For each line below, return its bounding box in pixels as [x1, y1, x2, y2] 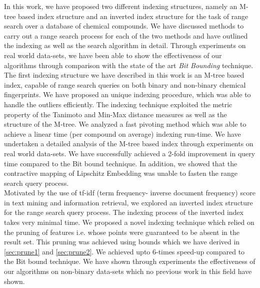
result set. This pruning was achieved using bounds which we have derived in [4, 236, 240, 247]
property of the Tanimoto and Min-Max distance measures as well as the [4, 109, 227, 119]
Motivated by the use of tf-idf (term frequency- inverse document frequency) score [4, 187, 255, 198]
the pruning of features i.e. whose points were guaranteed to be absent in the [4, 226, 240, 237]
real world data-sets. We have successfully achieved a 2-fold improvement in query [4, 148, 255, 158]
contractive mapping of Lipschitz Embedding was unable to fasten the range [4, 168, 237, 178]
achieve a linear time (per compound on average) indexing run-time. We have [4, 128, 241, 139]
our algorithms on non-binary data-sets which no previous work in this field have [4, 266, 252, 276]
